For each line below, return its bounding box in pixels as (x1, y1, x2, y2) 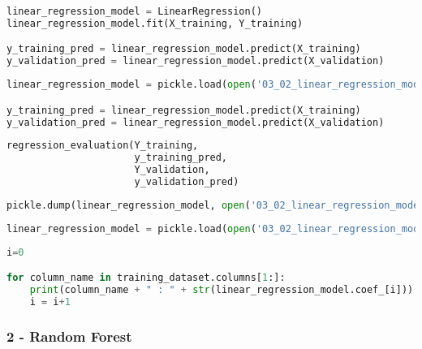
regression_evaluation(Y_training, (6, 140, 199, 152)
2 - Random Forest (6, 325, 132, 346)
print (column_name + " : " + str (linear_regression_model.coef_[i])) (29, 284, 414, 296)
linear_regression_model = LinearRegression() (6, 6, 263, 17)
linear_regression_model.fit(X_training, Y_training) (6, 17, 304, 29)
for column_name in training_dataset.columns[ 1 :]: (6, 272, 286, 284)
